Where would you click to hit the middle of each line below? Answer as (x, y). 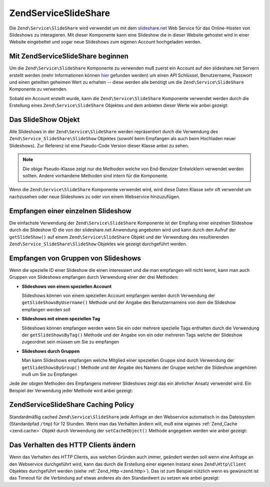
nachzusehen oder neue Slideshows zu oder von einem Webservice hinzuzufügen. (95, 196)
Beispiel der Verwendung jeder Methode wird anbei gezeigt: (71, 390)
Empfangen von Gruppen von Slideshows (75, 258)
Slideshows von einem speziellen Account (67, 286)
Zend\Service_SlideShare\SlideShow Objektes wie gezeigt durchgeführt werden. (98, 244)
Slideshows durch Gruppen (51, 351)
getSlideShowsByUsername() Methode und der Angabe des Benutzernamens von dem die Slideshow (129, 302)
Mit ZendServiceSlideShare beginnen (69, 56)
